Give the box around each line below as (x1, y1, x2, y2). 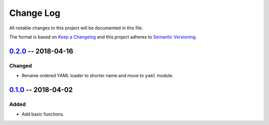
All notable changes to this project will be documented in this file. (9, 25, 143, 31)
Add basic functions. (21, 111, 64, 117)
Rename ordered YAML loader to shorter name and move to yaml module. (21, 73, 174, 79)
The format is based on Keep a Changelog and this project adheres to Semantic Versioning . (9, 34, 197, 40)
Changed (9, 62, 32, 69)
